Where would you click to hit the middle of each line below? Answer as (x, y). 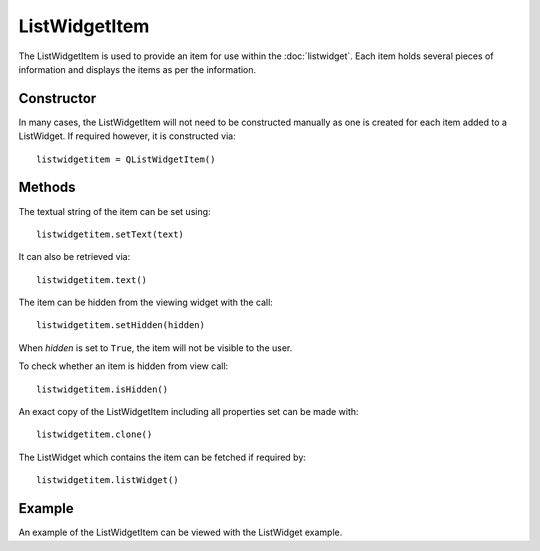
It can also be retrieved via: (74, 257)
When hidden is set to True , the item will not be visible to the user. (155, 347)
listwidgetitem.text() (92, 279)
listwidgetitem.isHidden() (102, 389)
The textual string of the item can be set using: (114, 211)
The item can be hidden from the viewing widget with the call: (146, 302)
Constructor (57, 98)
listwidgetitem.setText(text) (110, 234)
